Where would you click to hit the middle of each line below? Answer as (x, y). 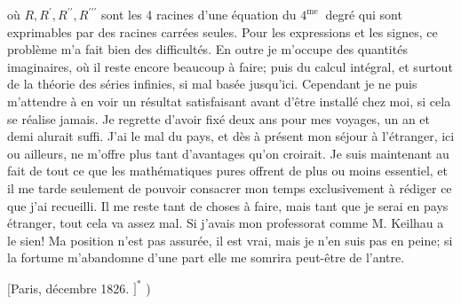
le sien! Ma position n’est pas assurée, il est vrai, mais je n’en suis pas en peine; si (230, 240)
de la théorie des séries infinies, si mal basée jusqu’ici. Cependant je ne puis (212, 84)
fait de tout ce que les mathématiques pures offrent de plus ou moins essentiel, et (227, 171)
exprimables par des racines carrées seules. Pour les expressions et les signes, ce (223, 31)
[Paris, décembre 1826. (68, 288)
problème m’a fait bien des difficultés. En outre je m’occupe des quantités (207, 49)
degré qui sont (364, 14)
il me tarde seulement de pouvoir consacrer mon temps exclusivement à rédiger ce (230, 187)
